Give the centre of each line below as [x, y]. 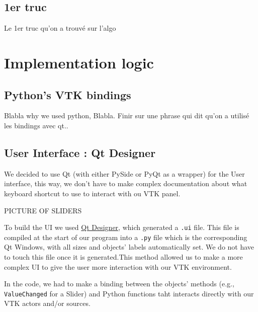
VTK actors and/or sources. [47, 303]
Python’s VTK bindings [68, 94]
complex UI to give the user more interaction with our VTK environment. [118, 266]
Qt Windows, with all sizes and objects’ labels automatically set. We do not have [129, 247]
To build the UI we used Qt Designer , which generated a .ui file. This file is [122, 227]
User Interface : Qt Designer [80, 152]
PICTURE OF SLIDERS [43, 210]
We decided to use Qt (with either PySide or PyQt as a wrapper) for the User [124, 173]
